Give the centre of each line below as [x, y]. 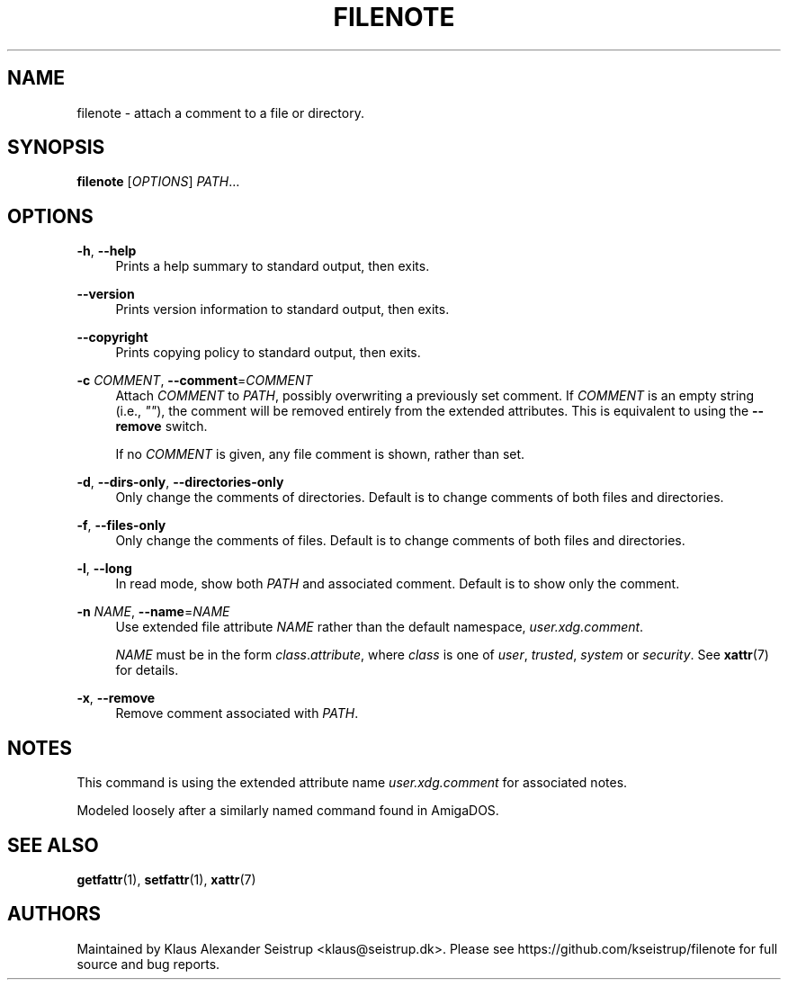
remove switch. [161, 426]
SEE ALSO [53, 845]
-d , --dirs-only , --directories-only [180, 482]
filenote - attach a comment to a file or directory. [220, 112]
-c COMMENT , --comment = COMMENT [195, 381]
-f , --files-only [121, 525]
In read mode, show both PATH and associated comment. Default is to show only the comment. [398, 584]
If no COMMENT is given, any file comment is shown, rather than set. [320, 454]
